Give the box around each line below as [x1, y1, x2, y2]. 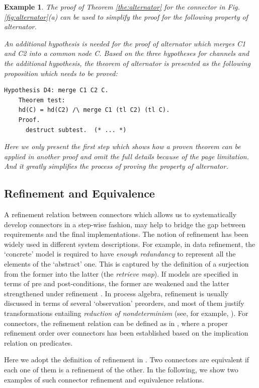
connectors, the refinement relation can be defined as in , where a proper [4, 317, 228, 328]
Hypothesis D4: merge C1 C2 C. [4, 87, 109, 94]
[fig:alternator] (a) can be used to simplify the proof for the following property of [4, 11, 248, 22]
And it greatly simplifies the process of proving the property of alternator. [4, 161, 228, 171]
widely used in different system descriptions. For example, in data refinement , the [4, 238, 255, 249]
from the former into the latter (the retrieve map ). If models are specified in [4, 268, 238, 279]
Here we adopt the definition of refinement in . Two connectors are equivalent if [4, 354, 249, 365]
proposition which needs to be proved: [4, 68, 118, 78]
